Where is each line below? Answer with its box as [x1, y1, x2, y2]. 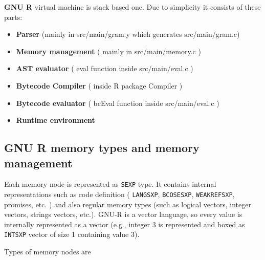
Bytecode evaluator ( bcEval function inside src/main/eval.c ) [16, 97, 219, 108]
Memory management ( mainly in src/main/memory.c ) [16, 46, 201, 56]
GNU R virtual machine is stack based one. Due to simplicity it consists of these [4, 2, 261, 12]
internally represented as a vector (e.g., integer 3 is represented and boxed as [4, 219, 245, 229]
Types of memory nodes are [4, 246, 91, 257]
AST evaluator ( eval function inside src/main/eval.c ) [16, 63, 193, 74]
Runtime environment [16, 115, 95, 125]
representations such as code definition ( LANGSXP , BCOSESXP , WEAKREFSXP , [4, 189, 235, 199]
